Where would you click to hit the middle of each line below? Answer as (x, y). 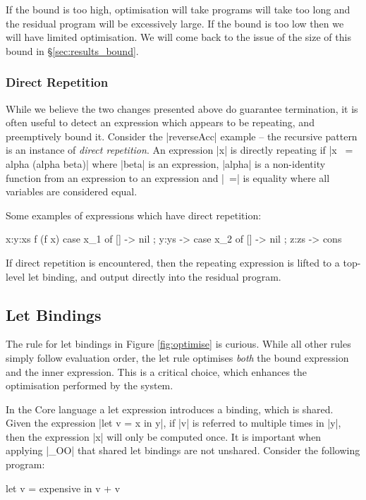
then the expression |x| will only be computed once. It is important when (164, 436)
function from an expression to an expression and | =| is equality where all (168, 177)
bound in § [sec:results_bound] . (72, 50)
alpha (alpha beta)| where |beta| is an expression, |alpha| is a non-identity (166, 163)
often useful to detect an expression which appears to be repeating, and (160, 122)
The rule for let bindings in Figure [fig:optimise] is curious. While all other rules (178, 344)
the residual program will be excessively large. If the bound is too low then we (175, 23)
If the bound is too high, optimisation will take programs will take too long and (178, 9)
